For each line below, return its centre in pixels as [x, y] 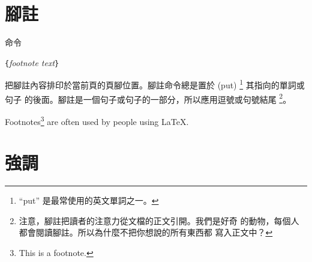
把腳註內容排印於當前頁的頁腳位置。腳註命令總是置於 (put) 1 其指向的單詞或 [155, 84]
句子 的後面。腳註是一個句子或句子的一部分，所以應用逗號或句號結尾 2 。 [148, 98]
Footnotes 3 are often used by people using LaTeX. [97, 120]
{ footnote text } [32, 62]
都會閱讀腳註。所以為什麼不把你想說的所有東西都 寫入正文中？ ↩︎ [146, 232]
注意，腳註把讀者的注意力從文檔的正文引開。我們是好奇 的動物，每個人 [159, 220]
